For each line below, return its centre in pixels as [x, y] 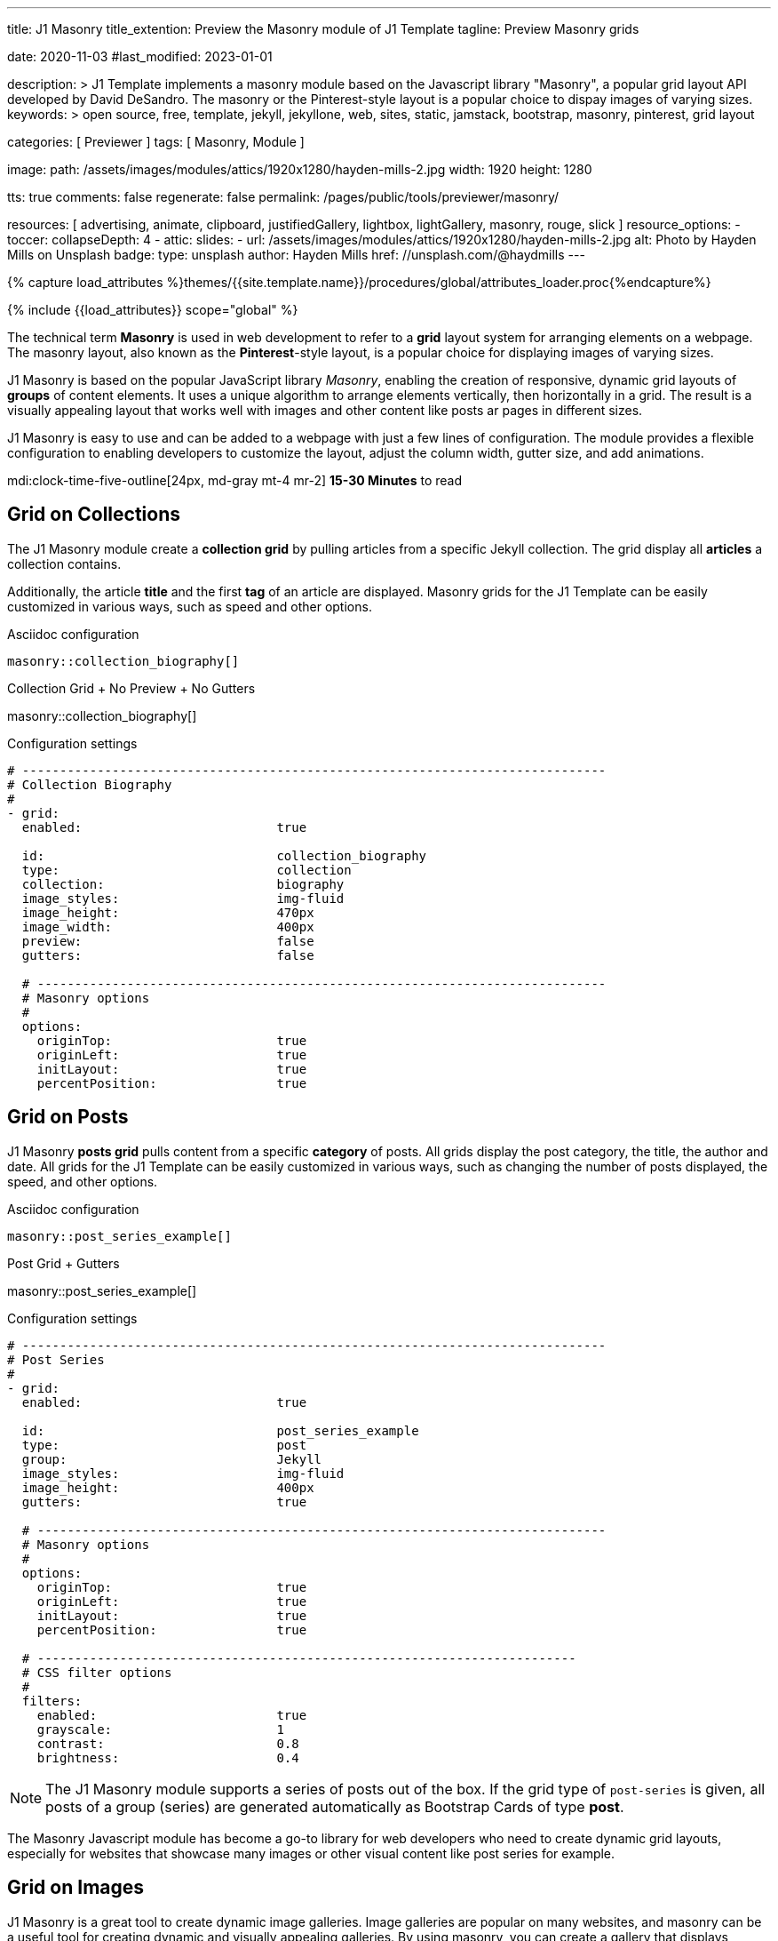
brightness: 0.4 [168, 1757]
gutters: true [164, 1502]
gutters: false [168, 955]
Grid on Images [76, 1888]
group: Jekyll [172, 1459]
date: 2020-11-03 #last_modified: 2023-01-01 [140, 56]
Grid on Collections [94, 515]
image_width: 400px [168, 927]
